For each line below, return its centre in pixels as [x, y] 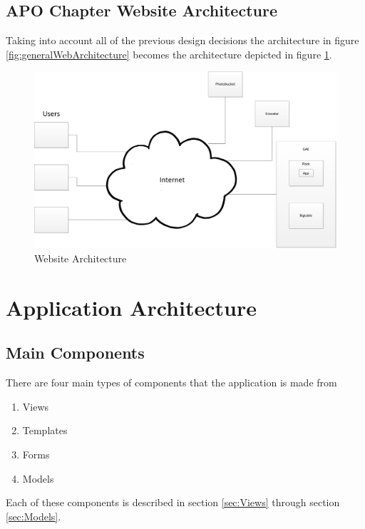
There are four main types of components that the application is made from [171, 382]
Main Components [75, 353]
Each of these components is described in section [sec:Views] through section [173, 502]
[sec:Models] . [34, 516]
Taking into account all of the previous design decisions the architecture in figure [182, 40]
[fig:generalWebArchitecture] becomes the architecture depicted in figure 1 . [169, 54]
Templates [45, 430]
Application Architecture [131, 307]
